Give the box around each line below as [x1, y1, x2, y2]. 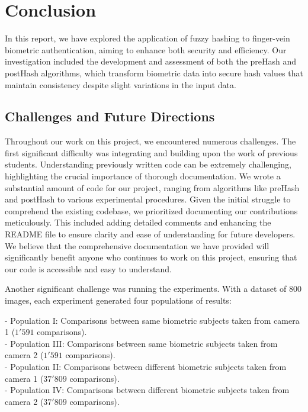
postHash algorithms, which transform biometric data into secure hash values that [5, 66, 303, 79]
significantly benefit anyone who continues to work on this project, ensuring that [5, 251, 297, 263]
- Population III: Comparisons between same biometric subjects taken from [5, 337, 278, 349]
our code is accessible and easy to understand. [5, 262, 172, 275]
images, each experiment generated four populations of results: [5, 294, 232, 307]
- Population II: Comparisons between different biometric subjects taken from [5, 360, 287, 372]
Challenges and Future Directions [5, 107, 215, 125]
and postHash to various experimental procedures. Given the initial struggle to [5, 193, 291, 205]
